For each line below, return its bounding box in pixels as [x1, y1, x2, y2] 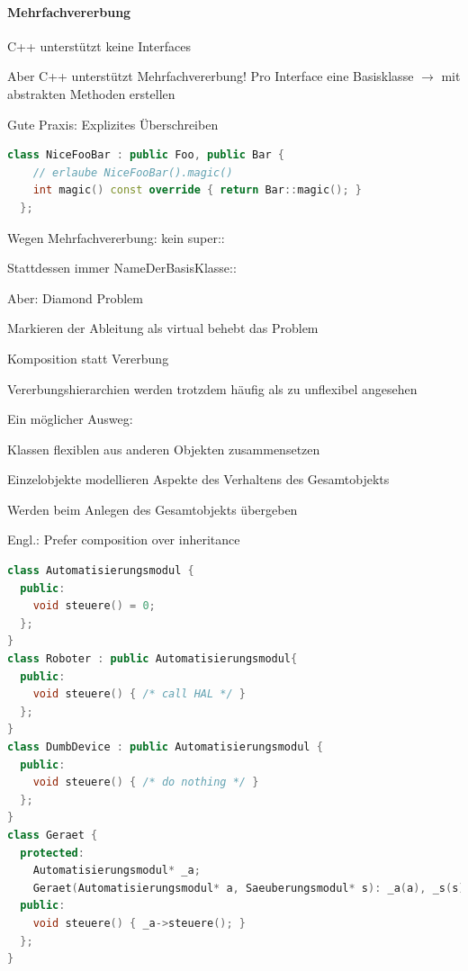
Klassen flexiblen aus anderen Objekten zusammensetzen [7, 439, 320, 458]
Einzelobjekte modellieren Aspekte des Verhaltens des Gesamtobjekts [7, 470, 390, 489]
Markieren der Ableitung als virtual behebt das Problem [7, 319, 319, 337]
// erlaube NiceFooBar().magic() [32, 166, 233, 179]
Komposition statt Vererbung [7, 348, 169, 367]
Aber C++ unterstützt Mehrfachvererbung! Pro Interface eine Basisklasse [7, 67, 414, 85]
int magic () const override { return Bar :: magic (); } [32, 184, 362, 197]
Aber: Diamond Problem [7, 288, 143, 307]
